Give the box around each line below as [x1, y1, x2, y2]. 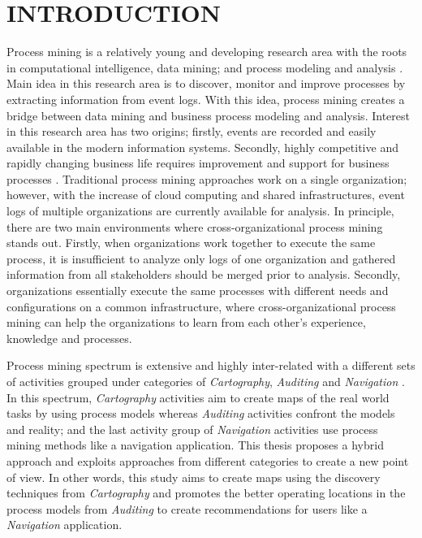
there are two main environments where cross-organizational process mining [6, 218, 383, 235]
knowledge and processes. [6, 329, 132, 346]
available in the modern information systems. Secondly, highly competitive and [6, 138, 398, 155]
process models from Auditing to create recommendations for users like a [6, 500, 368, 517]
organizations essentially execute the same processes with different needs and [6, 282, 389, 299]
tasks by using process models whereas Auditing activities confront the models [6, 405, 395, 422]
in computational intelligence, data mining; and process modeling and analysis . [6, 59, 403, 76]
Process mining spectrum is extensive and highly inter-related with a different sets [6, 357, 416, 374]
